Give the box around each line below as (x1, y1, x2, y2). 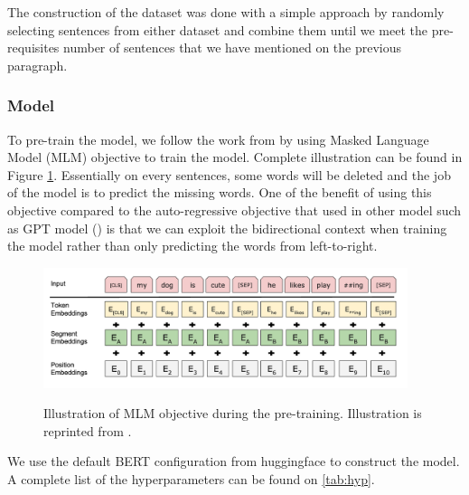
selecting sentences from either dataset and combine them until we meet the (7, 20, 428, 39)
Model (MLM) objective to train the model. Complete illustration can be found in (7, 148, 463, 167)
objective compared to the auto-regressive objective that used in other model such (7, 200, 462, 219)
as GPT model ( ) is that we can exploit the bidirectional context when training (7, 218, 447, 237)
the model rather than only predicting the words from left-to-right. (7, 236, 378, 255)
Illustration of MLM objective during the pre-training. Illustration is (43, 404, 422, 423)
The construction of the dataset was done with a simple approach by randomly (7, 3, 445, 21)
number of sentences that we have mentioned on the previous (63, 38, 402, 57)
